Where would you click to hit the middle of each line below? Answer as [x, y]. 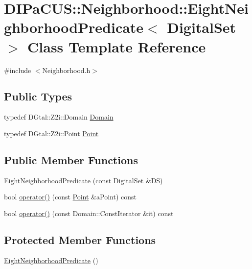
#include [18, 70]
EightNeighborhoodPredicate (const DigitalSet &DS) [83, 180]
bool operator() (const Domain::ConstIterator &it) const [89, 213]
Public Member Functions [71, 159]
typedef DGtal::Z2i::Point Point [51, 133]
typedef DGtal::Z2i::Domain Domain [59, 117]
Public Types [38, 96]
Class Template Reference [117, 46]
